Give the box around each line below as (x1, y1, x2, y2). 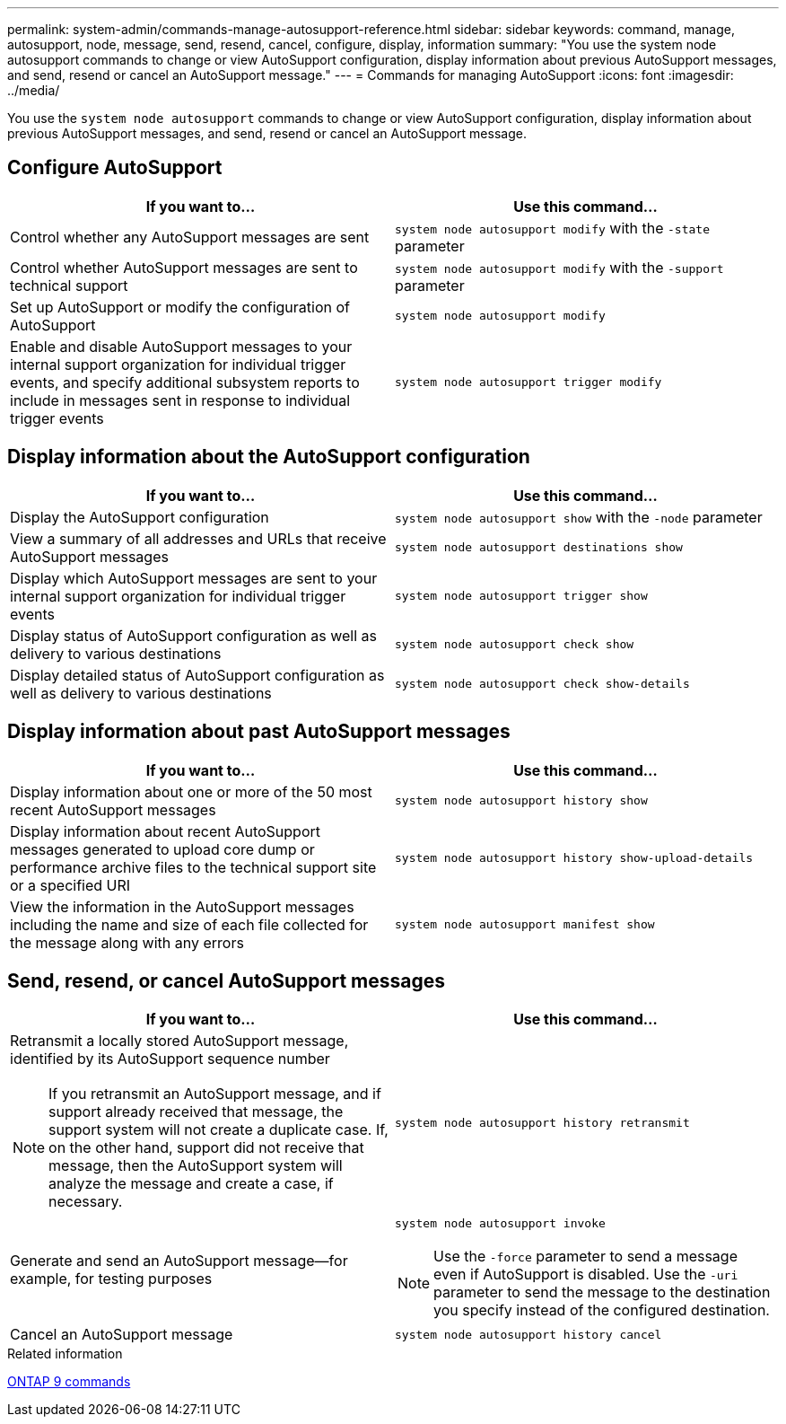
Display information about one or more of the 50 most (10, 782, 372, 801)
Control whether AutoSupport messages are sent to (10, 258, 358, 277)
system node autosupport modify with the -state (395, 218, 710, 237)
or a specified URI (10, 875, 131, 894)
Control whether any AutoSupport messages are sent (10, 227, 370, 246)
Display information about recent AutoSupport (10, 822, 320, 840)
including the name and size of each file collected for (10, 915, 369, 934)
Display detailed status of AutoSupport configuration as (10, 665, 385, 684)
